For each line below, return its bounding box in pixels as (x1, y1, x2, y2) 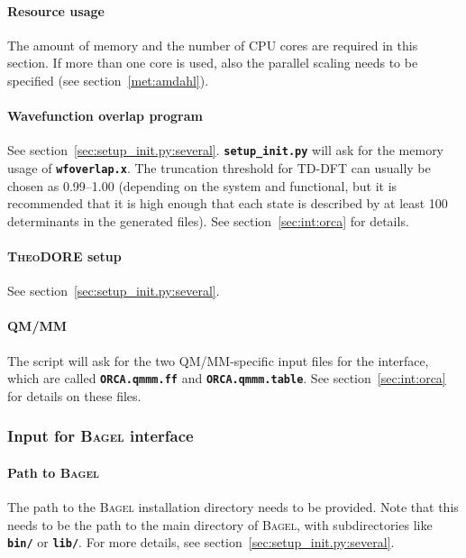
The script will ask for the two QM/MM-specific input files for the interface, (7, 351, 429, 370)
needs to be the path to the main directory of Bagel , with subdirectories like (7, 515, 433, 534)
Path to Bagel (7, 462, 99, 481)
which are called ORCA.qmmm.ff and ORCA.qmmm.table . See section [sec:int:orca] (7, 369, 446, 388)
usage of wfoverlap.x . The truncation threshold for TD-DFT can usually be (7, 159, 431, 178)
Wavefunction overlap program (7, 106, 203, 125)
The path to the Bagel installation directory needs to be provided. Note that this (7, 498, 459, 517)
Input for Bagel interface (7, 425, 194, 447)
